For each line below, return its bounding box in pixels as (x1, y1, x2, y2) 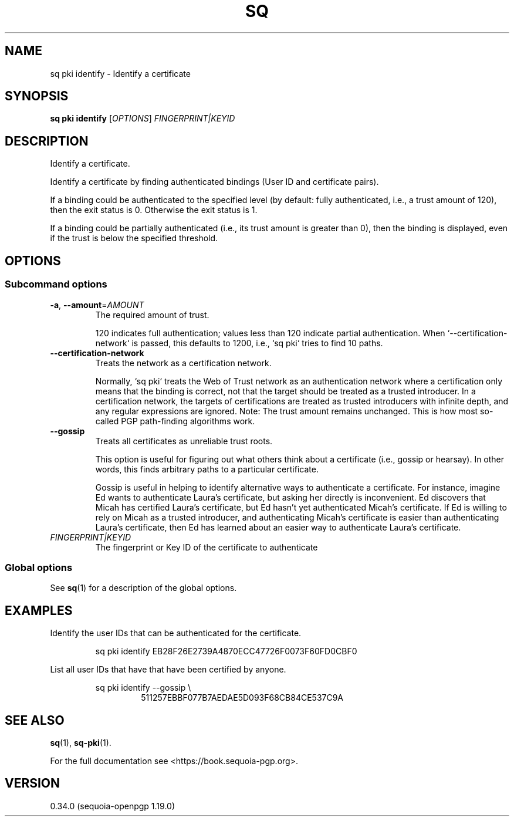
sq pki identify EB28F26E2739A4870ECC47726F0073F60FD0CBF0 (95, 646, 357, 657)
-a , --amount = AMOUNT (50, 299, 144, 310)
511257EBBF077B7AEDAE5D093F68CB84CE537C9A (141, 692, 344, 703)
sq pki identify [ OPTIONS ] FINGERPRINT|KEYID (50, 113, 235, 124)
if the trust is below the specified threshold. (50, 233, 218, 244)
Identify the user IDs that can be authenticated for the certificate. (50, 628, 302, 638)
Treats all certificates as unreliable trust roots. (95, 435, 273, 446)
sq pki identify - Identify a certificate (50, 68, 191, 79)
